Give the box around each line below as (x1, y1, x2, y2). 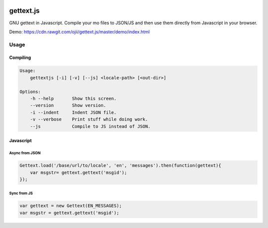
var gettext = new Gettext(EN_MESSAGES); (19, 203, 122, 209)
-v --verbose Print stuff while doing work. (30, 116, 148, 122)
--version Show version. (30, 103, 106, 109)
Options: (19, 89, 41, 94)
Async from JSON (9, 150, 41, 156)
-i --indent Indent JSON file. (30, 110, 117, 115)
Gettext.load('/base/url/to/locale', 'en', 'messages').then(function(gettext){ (19, 163, 221, 169)
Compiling (9, 55, 31, 60)
